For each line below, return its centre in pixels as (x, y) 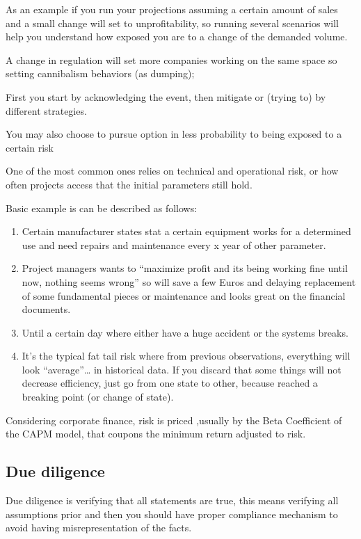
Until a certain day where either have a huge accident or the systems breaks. (185, 332)
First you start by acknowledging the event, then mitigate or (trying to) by (166, 96)
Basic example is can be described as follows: (102, 208)
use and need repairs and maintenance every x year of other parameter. (174, 244)
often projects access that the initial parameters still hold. (129, 184)
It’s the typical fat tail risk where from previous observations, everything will (186, 356)
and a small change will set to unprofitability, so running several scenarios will (172, 23)
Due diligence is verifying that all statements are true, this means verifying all (172, 500)
